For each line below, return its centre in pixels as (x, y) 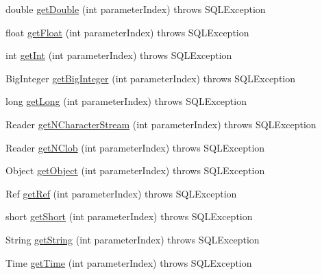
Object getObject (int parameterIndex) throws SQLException (135, 170)
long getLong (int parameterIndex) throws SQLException (126, 101)
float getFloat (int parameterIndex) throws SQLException (127, 32)
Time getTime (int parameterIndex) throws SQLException (129, 262)
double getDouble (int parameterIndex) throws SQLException (136, 9)
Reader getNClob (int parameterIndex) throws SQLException (135, 147)
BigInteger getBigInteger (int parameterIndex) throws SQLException (151, 78)
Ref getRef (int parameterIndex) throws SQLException (121, 193)
